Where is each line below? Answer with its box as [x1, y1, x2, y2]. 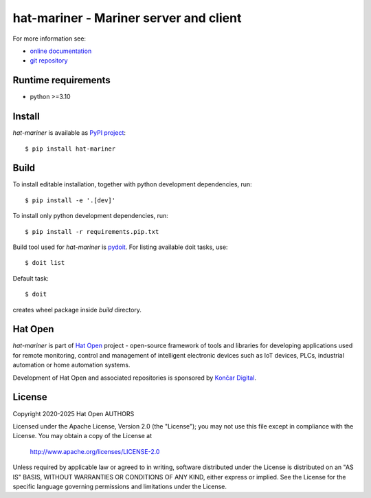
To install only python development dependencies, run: [12, 212, 168, 220]
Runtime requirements [12, 74, 111, 86]
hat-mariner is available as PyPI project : [12, 129, 126, 137]
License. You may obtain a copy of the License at [12, 432, 153, 440]
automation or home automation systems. [12, 361, 131, 369]
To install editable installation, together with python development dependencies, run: [12, 180, 252, 188]
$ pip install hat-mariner [25, 144, 116, 153]
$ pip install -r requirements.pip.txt [25, 228, 159, 235]
